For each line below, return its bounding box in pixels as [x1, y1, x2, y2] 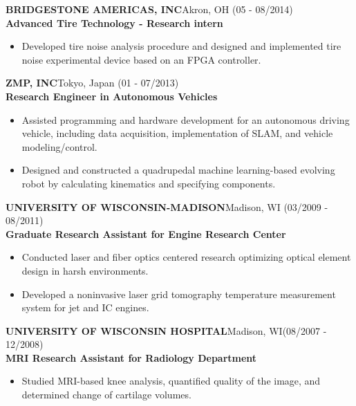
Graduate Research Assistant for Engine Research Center [6, 226, 286, 241]
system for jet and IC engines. [21, 300, 149, 315]
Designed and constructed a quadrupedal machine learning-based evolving [21, 163, 335, 177]
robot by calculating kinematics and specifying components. [21, 176, 276, 190]
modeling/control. [21, 139, 97, 154]
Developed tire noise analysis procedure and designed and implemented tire [21, 39, 341, 53]
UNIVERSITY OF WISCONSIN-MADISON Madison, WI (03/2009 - [6, 199, 328, 214]
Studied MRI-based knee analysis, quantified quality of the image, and [21, 373, 321, 388]
